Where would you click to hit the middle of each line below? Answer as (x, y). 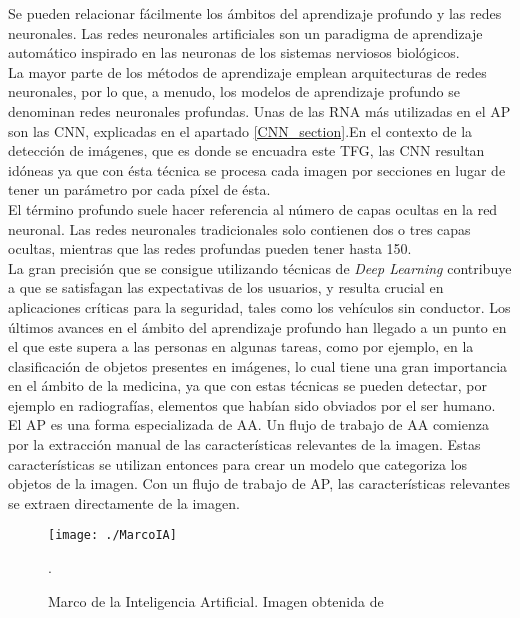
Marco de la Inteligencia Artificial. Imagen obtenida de (216, 600)
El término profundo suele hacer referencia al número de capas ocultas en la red (253, 208)
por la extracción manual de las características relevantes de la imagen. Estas (244, 444)
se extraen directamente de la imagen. (124, 502)
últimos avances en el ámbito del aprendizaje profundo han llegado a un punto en (257, 326)
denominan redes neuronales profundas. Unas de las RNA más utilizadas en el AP (259, 110)
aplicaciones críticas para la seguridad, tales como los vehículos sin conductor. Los (259, 306)
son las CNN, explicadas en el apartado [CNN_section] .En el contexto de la (240, 130)
